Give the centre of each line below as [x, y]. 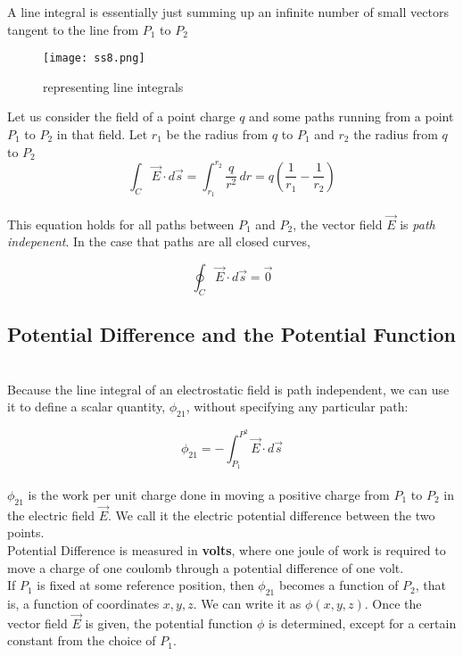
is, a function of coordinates [83, 603]
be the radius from [217, 134]
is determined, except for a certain [363, 623]
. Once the [393, 603]
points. [26, 532]
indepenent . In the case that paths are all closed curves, [159, 241]
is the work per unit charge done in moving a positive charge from [209, 494]
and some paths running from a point [351, 116]
